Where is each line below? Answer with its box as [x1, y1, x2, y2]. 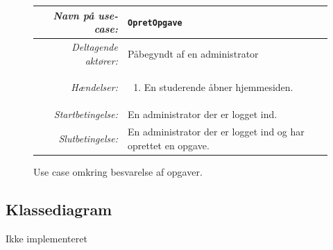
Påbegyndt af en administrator [127, 46, 259, 60]
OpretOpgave [127, 18, 182, 28]
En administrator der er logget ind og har [127, 124, 305, 139]
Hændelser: [71, 80, 118, 94]
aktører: [85, 53, 118, 67]
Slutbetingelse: [58, 131, 118, 145]
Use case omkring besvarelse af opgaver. [33, 164, 203, 178]
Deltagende [71, 39, 118, 53]
